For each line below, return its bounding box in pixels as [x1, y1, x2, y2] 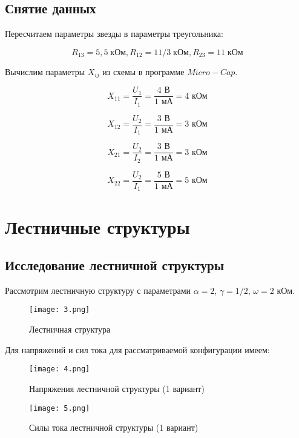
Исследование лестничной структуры [5, 256, 225, 274]
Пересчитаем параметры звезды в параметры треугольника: [5, 27, 223, 40]
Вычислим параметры [5, 65, 85, 78]
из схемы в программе [102, 65, 185, 78]
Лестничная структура [29, 323, 111, 336]
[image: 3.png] [29, 305, 90, 314]
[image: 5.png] [29, 403, 90, 413]
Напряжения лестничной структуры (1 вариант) [29, 382, 205, 394]
